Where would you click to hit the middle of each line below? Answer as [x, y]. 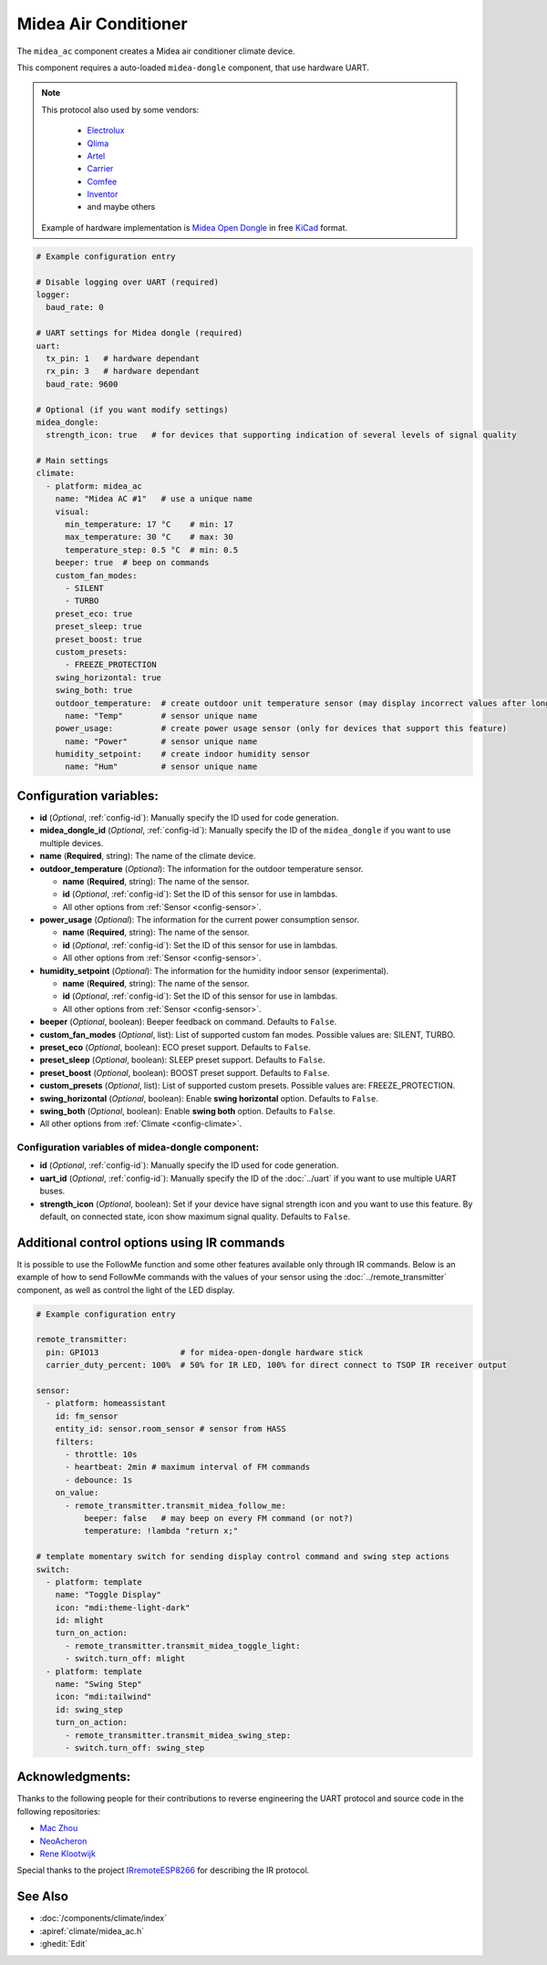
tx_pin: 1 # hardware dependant [123, 358]
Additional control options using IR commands [151, 1242]
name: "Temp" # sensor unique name [161, 715]
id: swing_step [89, 1709]
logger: [53, 295]
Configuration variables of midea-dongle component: [138, 1147]
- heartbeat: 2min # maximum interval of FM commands [188, 1467]
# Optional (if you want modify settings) [132, 409]
